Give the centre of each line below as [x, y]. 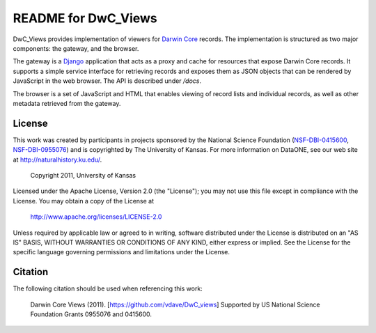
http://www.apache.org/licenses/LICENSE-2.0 [96, 217]
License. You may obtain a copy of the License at [84, 201]
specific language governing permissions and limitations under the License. [121, 252]
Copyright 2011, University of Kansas [83, 175]
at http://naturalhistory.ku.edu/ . [57, 160]
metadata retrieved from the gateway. [67, 103]
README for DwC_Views [85, 18]
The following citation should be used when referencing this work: [108, 288]
